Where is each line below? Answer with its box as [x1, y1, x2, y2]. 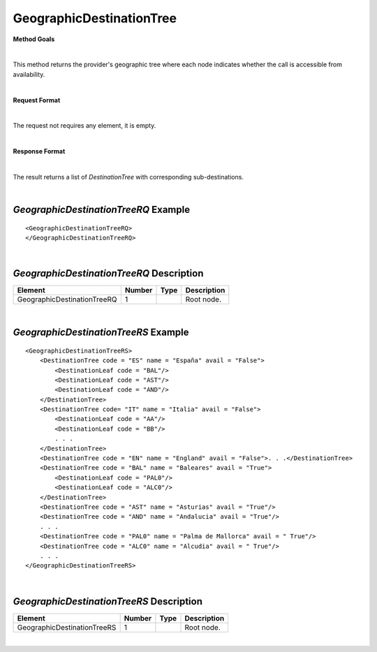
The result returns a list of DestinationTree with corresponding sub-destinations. [13, 172, 244, 181]
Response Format [13, 147, 66, 156]
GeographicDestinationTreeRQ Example [13, 204, 191, 216]
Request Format [13, 96, 61, 104]
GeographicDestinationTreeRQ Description [13, 267, 204, 279]
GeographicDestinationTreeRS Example [13, 327, 189, 339]
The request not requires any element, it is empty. [13, 121, 156, 130]
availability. [13, 70, 45, 78]
